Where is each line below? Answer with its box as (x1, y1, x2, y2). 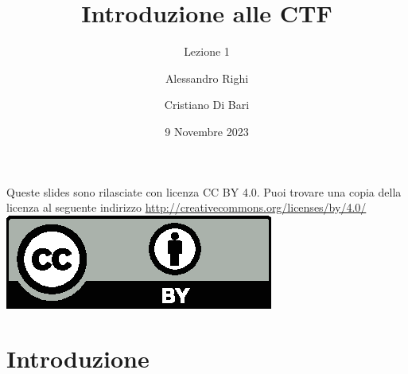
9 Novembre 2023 (165, 123, 249, 139)
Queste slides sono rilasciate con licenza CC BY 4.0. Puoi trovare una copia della (6, 183, 402, 200)
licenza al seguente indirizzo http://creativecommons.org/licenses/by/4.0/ (6, 199, 367, 216)
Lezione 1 (184, 43, 230, 60)
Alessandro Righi (165, 69, 249, 86)
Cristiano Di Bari (164, 96, 250, 113)
